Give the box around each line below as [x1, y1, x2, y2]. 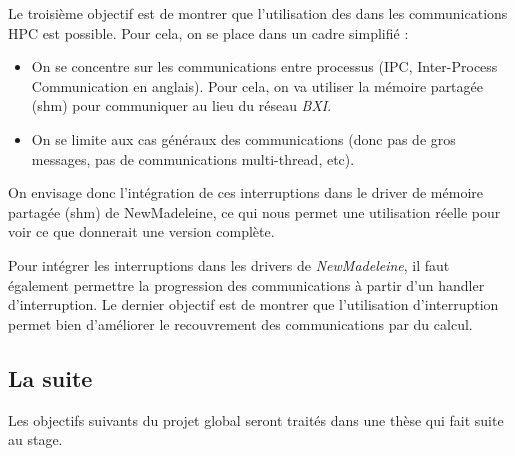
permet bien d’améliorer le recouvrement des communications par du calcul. [8, 313, 473, 334]
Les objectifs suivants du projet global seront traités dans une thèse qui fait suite [8, 409, 504, 430]
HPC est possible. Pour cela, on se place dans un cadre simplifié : [8, 22, 409, 43]
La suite [8, 362, 93, 393]
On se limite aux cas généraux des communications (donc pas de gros [31, 128, 456, 149]
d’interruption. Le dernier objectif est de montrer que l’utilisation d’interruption [8, 294, 499, 315]
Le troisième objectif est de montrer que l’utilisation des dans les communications [8, 3, 508, 23]
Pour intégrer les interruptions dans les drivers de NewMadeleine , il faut [8, 254, 450, 275]
